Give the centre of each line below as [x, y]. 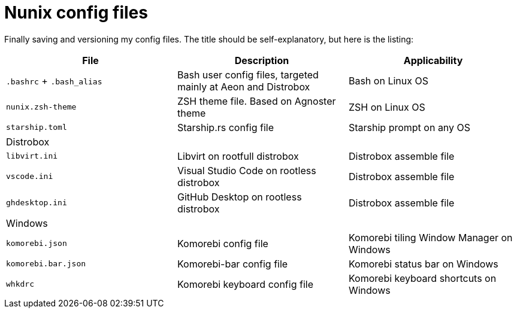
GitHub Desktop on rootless [239, 197]
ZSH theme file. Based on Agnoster [256, 101]
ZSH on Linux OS [387, 107]
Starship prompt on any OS [409, 127]
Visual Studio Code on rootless [247, 170]
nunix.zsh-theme [41, 107]
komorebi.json [37, 244]
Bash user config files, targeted [248, 75]
